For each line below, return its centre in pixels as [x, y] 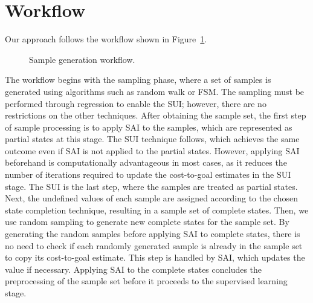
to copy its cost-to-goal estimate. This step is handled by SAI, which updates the [155, 257]
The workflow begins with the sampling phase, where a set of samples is [138, 80]
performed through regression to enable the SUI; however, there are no [136, 103]
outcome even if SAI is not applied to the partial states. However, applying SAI [152, 150]
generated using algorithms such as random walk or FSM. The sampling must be [155, 91]
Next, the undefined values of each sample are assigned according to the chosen [151, 198]
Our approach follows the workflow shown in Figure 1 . [106, 39]
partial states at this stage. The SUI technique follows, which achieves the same [152, 139]
